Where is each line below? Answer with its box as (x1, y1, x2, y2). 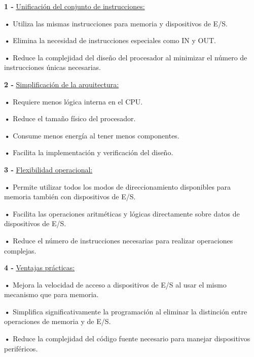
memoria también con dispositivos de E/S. (4, 191, 136, 202)
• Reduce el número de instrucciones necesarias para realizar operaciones (4, 235, 233, 245)
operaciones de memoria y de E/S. (4, 316, 111, 327)
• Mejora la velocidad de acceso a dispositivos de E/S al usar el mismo (4, 279, 227, 290)
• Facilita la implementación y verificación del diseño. (4, 147, 173, 158)
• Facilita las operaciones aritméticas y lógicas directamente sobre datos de (4, 208, 240, 219)
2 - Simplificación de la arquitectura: (4, 79, 119, 89)
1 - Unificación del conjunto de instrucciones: (4, 1, 145, 11)
